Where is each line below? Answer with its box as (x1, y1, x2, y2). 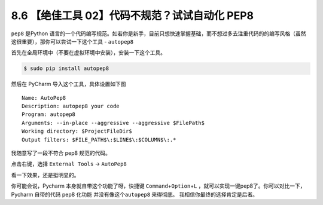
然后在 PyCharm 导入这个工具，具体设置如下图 (11, 81, 126, 88)
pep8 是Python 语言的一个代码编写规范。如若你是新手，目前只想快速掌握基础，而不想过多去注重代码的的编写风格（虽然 (11, 30, 306, 37)
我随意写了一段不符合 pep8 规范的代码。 (11, 149, 111, 157)
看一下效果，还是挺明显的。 (11, 171, 80, 179)
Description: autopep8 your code (22, 103, 120, 110)
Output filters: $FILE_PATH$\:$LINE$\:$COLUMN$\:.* (22, 136, 176, 143)
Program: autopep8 (22, 111, 76, 118)
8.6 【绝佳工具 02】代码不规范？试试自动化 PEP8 (11, 9, 254, 22)
